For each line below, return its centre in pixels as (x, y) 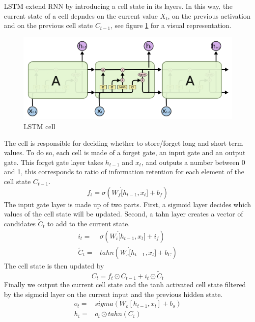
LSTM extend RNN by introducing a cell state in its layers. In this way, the (118, 6)
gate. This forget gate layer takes (54, 162)
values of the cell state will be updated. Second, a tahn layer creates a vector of (124, 214)
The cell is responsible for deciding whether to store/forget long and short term (124, 143)
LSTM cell (40, 126)
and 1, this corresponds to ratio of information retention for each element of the (124, 172)
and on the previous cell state (49, 25)
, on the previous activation (209, 15)
